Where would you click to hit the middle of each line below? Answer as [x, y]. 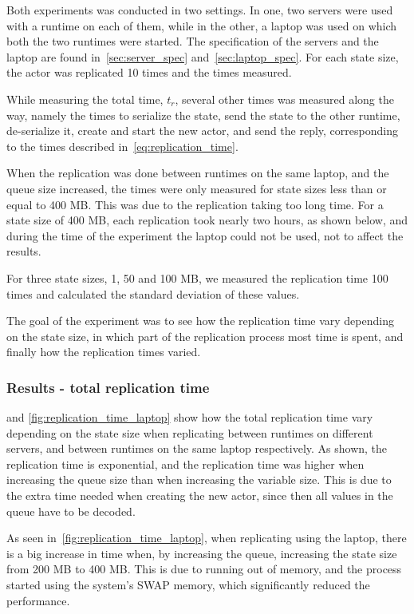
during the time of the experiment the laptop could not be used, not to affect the [205, 235]
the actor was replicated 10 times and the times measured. [149, 72]
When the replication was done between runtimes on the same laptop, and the [198, 173]
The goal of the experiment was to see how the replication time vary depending [200, 321]
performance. [38, 600]
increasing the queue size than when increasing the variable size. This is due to [199, 479]
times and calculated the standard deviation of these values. [153, 293]
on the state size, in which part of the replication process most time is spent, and [205, 336]
